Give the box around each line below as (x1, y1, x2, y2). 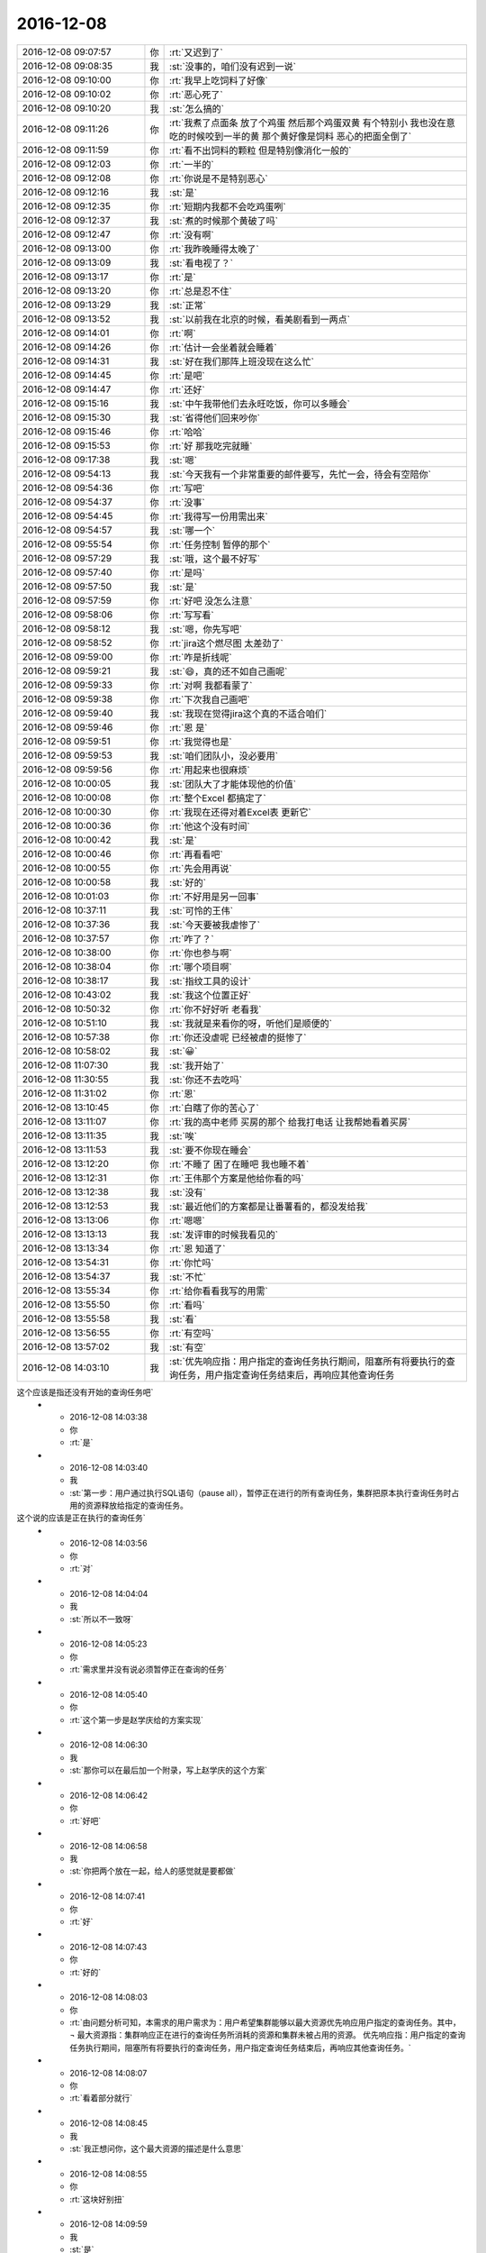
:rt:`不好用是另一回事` (169, 890, 260, 903)
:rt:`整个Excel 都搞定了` (169, 791, 266, 804)
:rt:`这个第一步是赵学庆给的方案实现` (69, 1714, 204, 1725)
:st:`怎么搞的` (169, 102, 225, 114)
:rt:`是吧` (169, 369, 206, 382)
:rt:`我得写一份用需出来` (169, 510, 269, 523)
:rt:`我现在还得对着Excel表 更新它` (169, 806, 311, 818)
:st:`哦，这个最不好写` (169, 552, 261, 565)
